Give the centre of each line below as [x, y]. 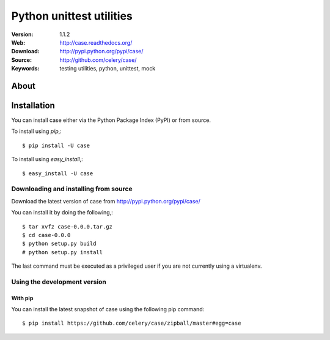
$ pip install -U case [56, 145]
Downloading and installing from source [72, 189]
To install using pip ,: [37, 131]
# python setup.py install [63, 252]
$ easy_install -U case [58, 173]
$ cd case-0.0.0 [46, 235]
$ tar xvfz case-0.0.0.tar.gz [68, 226]
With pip [22, 298]
